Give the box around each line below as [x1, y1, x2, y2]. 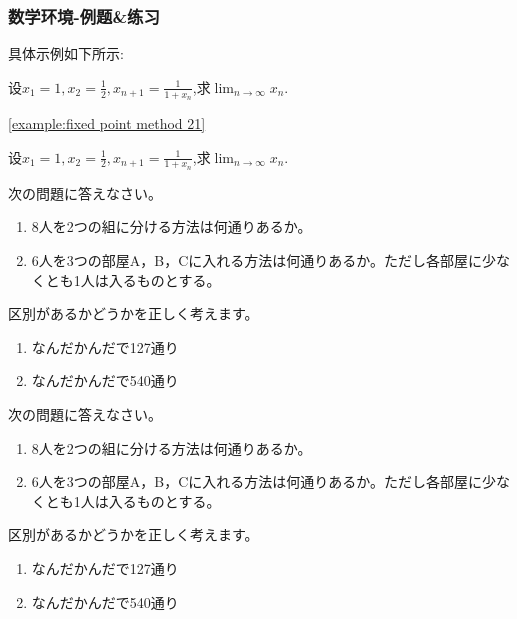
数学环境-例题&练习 [8, 3, 160, 28]
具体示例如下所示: [8, 43, 124, 64]
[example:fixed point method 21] [8, 113, 206, 134]
